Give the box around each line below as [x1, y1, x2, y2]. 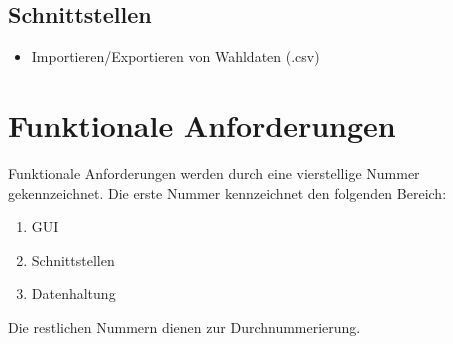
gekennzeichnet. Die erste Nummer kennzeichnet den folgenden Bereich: [8, 182, 447, 203]
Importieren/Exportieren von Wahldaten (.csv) [31, 46, 320, 67]
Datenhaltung [31, 283, 116, 304]
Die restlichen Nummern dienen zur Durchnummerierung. [8, 316, 361, 337]
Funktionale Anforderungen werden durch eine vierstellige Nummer [8, 162, 420, 183]
